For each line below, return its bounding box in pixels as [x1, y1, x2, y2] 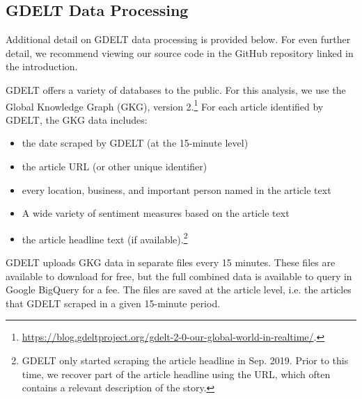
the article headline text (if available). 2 [22, 229, 188, 246]
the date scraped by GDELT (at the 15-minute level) [22, 136, 249, 150]
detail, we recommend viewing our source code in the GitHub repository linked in [6, 45, 354, 60]
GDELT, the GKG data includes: [6, 112, 148, 127]
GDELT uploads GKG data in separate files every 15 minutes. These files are [6, 255, 336, 270]
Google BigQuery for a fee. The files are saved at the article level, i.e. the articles [6, 282, 352, 297]
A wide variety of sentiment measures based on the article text [22, 206, 290, 220]
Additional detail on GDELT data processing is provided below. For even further [6, 32, 351, 47]
